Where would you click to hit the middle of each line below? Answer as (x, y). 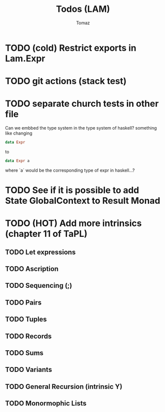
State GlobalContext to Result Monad (83, 201)
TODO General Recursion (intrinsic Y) (64, 387)
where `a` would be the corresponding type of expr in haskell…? (70, 170)
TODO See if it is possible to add (72, 190)
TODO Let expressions (40, 252)
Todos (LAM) (83, 9)
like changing (19, 133)
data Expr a (17, 161)
